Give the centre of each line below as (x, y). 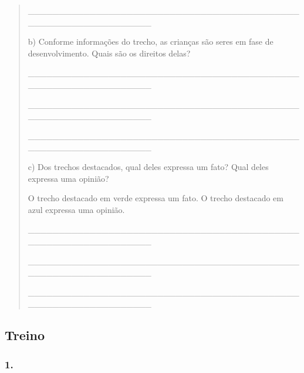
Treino (25, 335)
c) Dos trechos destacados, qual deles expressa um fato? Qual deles (148, 166)
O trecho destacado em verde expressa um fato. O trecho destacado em (156, 198)
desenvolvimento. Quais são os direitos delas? (109, 53)
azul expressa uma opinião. (76, 209)
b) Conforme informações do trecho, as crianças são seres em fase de (151, 41)
